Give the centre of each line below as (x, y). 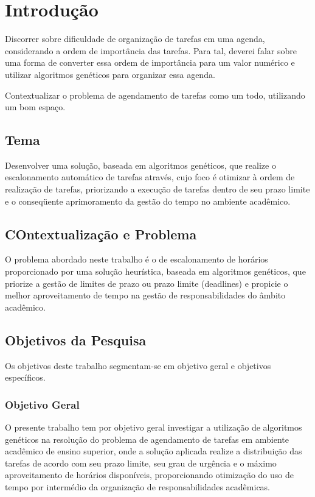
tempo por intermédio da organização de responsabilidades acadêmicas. (138, 487)
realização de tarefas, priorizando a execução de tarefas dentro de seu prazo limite (157, 189)
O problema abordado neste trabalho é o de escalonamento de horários (137, 259)
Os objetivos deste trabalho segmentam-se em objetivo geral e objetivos (138, 365)
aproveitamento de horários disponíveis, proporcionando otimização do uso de (149, 475)
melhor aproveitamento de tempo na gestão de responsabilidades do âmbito (145, 295)
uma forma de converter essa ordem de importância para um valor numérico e (150, 62)
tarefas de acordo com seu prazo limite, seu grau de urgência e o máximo (141, 463)
